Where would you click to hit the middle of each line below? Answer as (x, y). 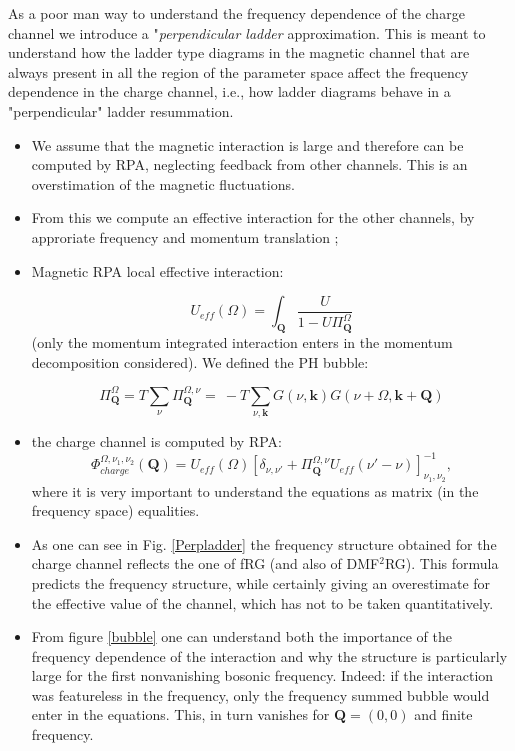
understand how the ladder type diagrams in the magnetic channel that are (239, 52)
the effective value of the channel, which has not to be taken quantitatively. (262, 602)
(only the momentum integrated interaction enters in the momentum (242, 341)
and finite (443, 714)
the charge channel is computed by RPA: (156, 441)
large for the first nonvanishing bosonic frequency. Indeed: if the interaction (262, 675)
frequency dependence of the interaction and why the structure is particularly (269, 655)
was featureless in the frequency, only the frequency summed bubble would (260, 694)
